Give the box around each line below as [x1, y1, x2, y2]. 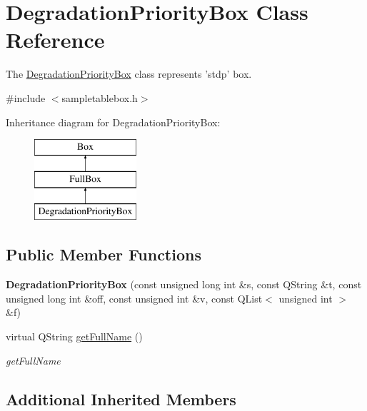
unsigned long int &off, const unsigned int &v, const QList [6, 290, 263, 305]
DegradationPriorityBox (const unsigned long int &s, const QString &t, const [6, 277, 362, 292]
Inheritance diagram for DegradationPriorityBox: [6, 114, 221, 129]
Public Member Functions [6, 243, 201, 265]
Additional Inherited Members [6, 387, 236, 410]
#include [6, 90, 46, 105]
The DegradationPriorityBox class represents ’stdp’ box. [6, 66, 252, 81]
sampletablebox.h [61, 90, 138, 105]
